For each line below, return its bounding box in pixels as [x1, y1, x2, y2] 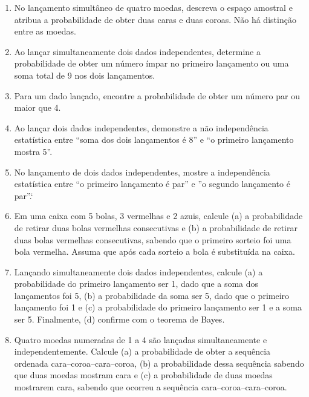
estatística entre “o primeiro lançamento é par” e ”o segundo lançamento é [14, 177, 290, 190]
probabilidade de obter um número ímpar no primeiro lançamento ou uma [14, 57, 289, 70]
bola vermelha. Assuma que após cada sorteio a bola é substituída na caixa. [14, 245, 295, 258]
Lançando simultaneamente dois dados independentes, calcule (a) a [14, 265, 263, 278]
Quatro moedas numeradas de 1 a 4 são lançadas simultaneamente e [14, 333, 267, 346]
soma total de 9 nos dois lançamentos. [14, 68, 155, 81]
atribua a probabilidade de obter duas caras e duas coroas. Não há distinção [14, 13, 296, 25]
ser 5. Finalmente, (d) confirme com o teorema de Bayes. [14, 313, 225, 326]
